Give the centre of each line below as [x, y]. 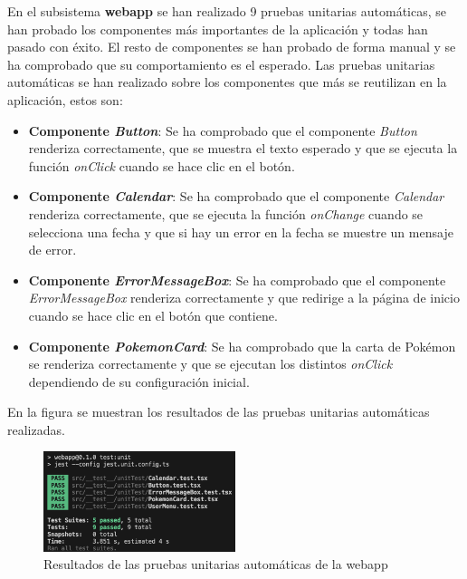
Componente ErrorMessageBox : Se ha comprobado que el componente [237, 280]
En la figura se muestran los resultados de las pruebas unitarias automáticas [219, 412]
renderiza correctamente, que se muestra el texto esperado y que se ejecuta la [243, 148]
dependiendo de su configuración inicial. [139, 381]
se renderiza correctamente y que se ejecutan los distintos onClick [210, 364]
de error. [52, 250]
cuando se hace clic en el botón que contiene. [153, 315]
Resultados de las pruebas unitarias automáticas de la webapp [216, 564]
